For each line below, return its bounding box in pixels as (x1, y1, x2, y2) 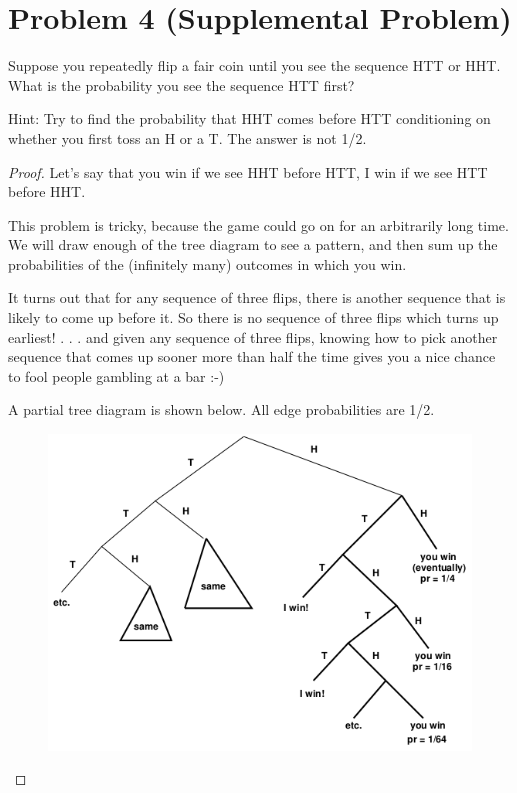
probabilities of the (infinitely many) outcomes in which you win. (8, 253, 407, 274)
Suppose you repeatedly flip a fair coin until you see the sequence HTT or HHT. (8, 55, 501, 76)
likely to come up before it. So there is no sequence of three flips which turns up (8, 307, 499, 328)
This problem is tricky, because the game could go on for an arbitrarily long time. (8, 214, 509, 235)
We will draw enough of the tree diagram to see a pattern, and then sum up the (8, 234, 498, 255)
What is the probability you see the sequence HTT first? (8, 74, 355, 95)
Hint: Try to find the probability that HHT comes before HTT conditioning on (8, 108, 491, 129)
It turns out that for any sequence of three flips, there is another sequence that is (8, 287, 506, 308)
